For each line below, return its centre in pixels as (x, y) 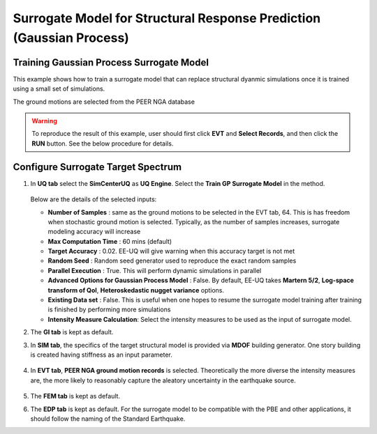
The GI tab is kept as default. (72, 332)
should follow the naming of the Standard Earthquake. (108, 419)
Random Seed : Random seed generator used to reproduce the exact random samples (172, 261)
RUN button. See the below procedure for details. (103, 144)
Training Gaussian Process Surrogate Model (111, 62)
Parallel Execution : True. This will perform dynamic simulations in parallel (155, 270)
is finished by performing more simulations (109, 309)
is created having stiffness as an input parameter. (101, 355)
